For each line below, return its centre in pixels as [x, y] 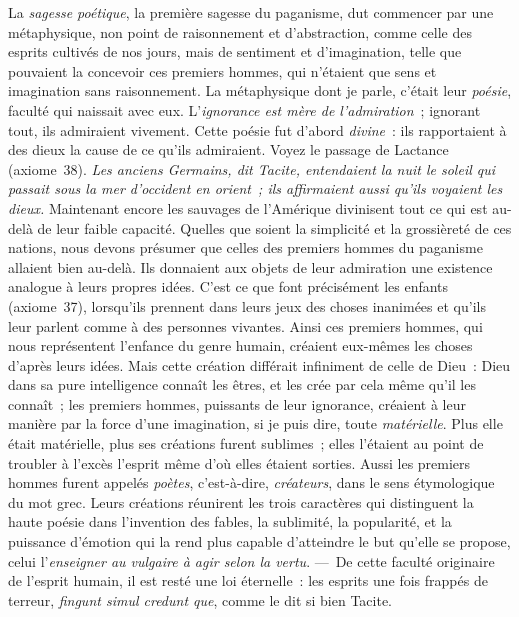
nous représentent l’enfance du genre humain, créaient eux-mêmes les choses [240, 345]
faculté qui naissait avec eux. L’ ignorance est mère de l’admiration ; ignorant [244, 109]
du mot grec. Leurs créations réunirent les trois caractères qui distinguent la [241, 501]
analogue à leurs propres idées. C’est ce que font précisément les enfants [228, 286]
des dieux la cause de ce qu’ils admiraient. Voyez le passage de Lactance [228, 149]
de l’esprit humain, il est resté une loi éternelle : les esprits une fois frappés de [248, 580]
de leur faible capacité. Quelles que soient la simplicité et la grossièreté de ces [274, 227]
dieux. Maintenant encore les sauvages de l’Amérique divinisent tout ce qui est [248, 207]
